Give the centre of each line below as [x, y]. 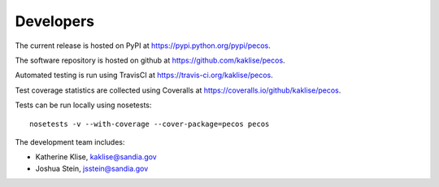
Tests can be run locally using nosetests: [83, 105]
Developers [55, 21]
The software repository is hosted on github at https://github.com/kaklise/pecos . [150, 60]
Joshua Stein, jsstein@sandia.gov [92, 168]
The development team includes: [70, 141]
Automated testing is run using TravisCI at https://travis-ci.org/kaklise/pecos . [144, 75]
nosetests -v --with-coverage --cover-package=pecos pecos [150, 124]
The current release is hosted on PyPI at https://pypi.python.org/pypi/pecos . [143, 46]
